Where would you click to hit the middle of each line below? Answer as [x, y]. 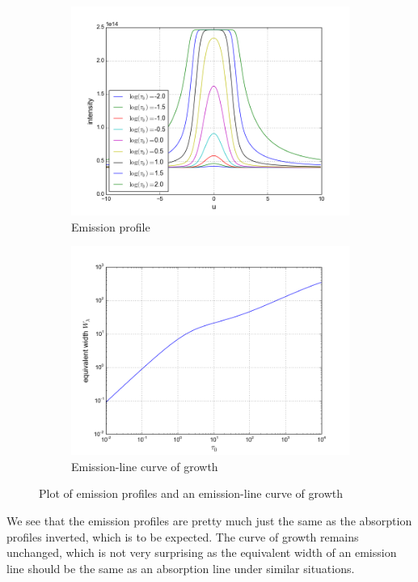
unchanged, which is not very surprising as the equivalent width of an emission [202, 552]
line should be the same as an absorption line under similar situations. [181, 568]
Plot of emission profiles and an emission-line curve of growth [191, 493]
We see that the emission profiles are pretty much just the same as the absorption [209, 520]
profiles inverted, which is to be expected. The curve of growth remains [183, 536]
